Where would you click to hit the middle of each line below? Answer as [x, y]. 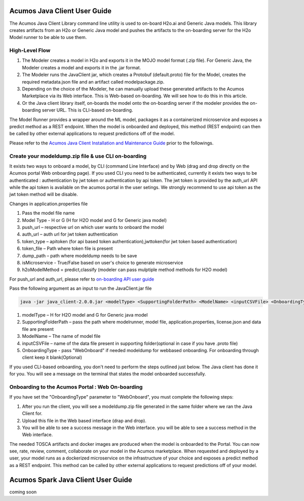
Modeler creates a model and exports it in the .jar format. [82, 67]
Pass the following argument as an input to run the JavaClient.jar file [81, 288]
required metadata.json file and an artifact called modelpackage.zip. [93, 82]
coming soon [23, 492]
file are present [38, 329]
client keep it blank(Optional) [52, 358]
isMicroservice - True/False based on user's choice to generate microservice [103, 262]
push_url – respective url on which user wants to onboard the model [93, 227]
